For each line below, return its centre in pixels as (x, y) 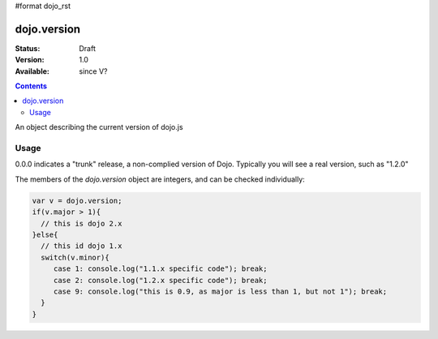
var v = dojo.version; (77, 200)
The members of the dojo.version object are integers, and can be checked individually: (160, 179)
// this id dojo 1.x (82, 246)
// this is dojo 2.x (82, 223)
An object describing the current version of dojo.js (99, 127)
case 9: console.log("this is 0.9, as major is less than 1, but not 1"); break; (220, 291)
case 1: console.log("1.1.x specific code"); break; (160, 269)
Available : (32, 71)
